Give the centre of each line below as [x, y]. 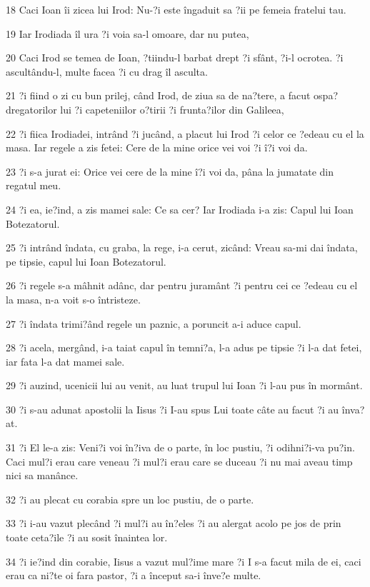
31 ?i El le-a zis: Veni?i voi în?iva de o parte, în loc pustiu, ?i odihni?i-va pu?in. [180, 447]
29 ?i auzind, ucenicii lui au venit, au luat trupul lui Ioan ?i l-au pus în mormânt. [184, 385]
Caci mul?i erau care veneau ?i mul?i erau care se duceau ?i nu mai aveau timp [179, 461]
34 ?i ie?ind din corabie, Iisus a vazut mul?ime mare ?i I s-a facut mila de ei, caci [184, 561]
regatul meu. [34, 185]
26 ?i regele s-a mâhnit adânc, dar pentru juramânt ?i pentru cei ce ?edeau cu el [182, 285]
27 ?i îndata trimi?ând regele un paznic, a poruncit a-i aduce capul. [154, 323]
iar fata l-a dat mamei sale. [65, 361]
